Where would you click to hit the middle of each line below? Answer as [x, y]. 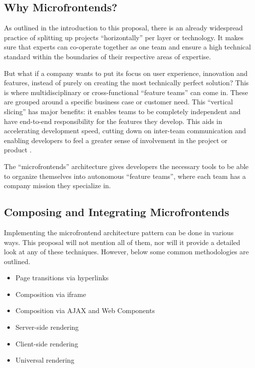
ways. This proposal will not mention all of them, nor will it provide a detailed [122, 242]
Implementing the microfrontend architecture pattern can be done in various [119, 232]
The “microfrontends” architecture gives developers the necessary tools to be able [126, 166]
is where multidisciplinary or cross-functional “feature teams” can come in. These [126, 92]
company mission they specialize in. [57, 185]
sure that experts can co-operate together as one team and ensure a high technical [127, 47]
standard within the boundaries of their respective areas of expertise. [108, 56]
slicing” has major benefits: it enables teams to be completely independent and [122, 111]
